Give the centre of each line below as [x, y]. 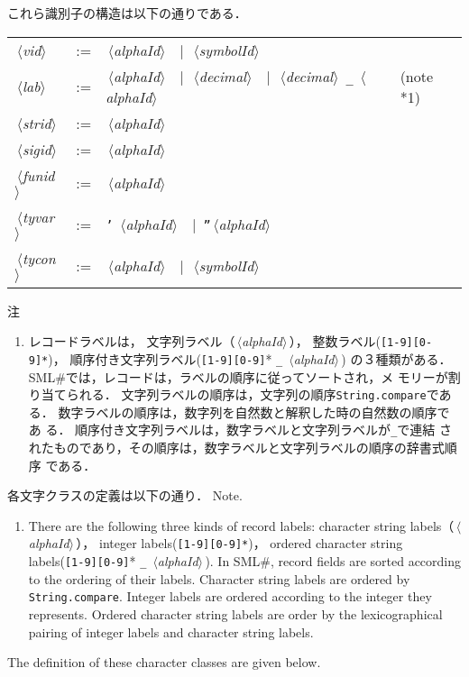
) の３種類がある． [396, 358]
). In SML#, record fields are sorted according [333, 561]
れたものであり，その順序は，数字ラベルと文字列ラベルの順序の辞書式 [236, 447]
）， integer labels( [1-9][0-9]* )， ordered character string [239, 543]
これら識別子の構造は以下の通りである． [127, 13]
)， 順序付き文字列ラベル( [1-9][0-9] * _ [166, 358]
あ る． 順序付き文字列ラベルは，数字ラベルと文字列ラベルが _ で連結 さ [240, 430]
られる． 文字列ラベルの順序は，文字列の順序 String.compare [246, 394]
